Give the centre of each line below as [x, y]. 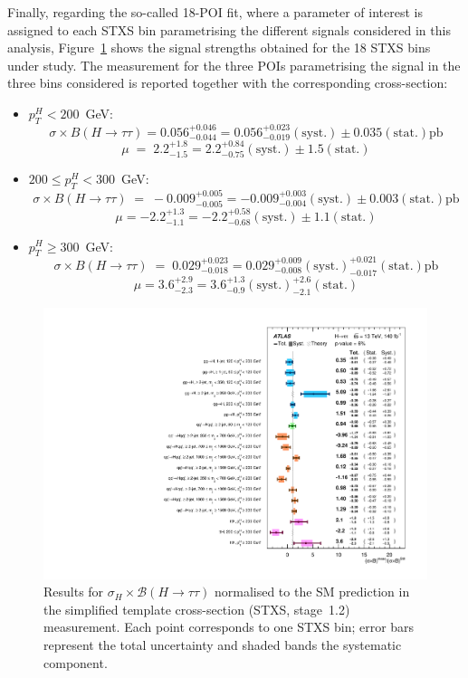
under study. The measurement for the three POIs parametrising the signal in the [234, 65]
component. [76, 662]
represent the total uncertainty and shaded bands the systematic [223, 644]
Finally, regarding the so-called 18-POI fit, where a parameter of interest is [215, 12]
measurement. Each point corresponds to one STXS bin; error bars [229, 627]
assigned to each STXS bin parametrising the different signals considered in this [229, 29]
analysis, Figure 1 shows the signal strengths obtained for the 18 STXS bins [219, 48]
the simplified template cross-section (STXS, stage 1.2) [197, 609]
